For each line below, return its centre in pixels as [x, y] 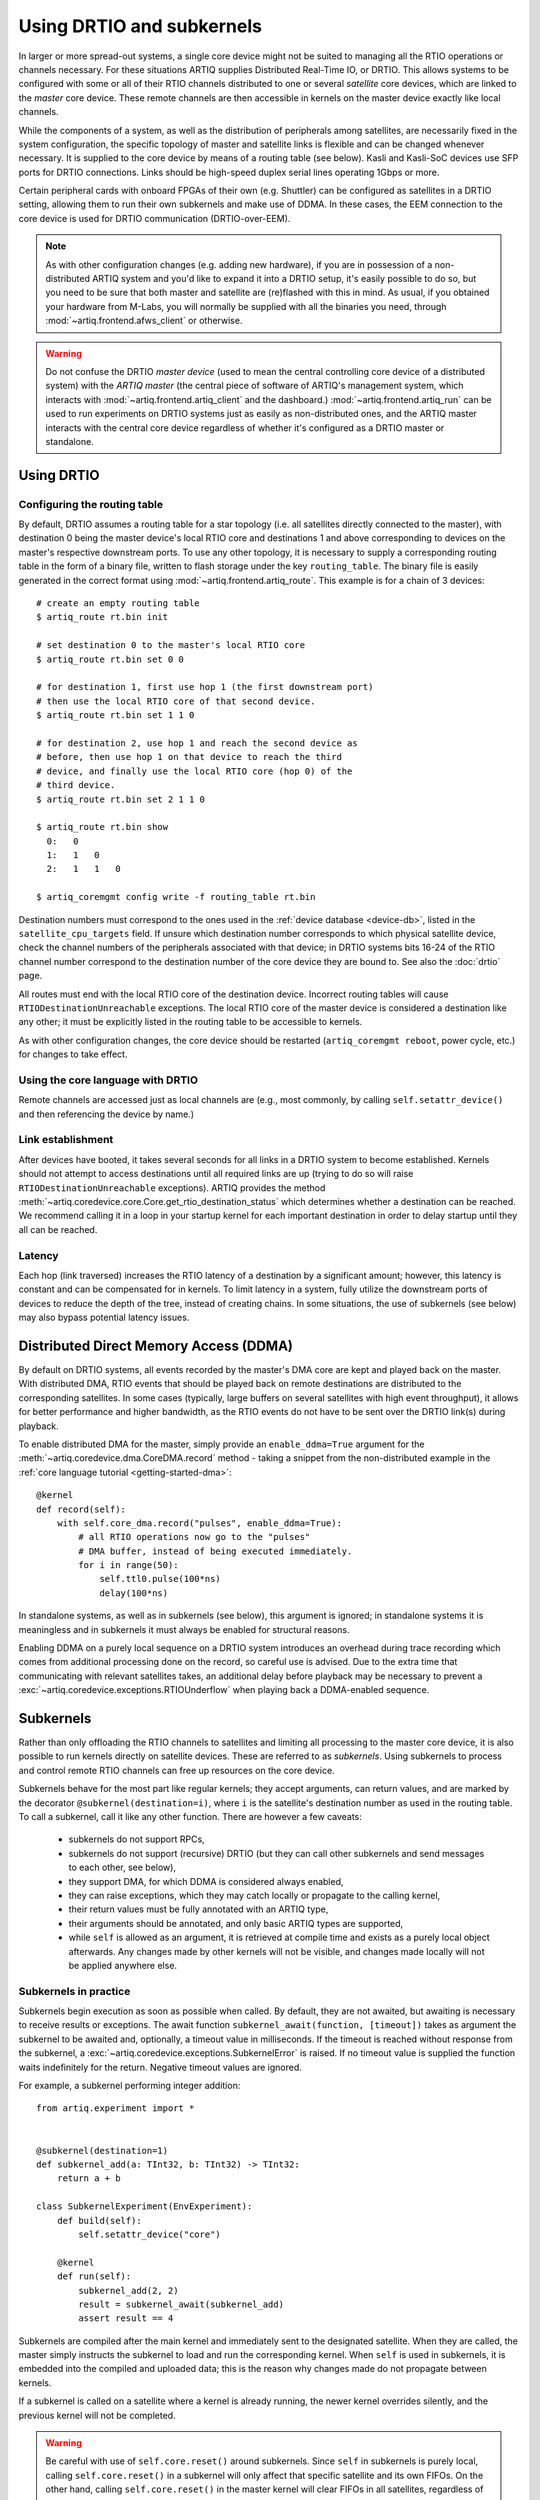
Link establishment [66, 1140]
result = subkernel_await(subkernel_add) [181, 2304]
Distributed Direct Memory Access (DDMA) [156, 1345]
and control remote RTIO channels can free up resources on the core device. [176, 1770]
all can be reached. [58, 1229]
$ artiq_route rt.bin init [102, 617]
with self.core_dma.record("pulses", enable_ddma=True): [199, 1523]
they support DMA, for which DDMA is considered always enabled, [206, 1881]
